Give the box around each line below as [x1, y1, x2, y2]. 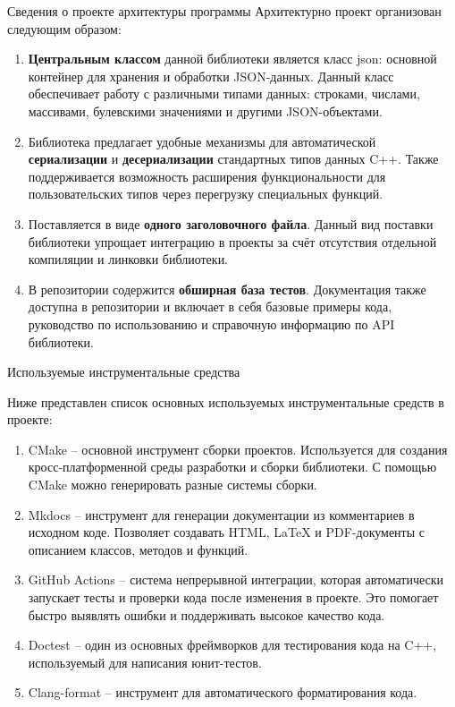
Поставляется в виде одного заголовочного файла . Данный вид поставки [28, 214, 434, 233]
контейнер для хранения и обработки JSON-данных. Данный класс [28, 66, 394, 85]
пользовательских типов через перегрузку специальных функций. [28, 184, 383, 203]
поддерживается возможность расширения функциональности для [28, 166, 386, 185]
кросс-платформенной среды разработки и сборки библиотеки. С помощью [28, 457, 437, 476]
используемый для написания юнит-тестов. [28, 652, 262, 671]
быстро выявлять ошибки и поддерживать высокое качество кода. [28, 605, 385, 624]
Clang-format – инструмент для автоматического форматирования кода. [28, 683, 417, 702]
